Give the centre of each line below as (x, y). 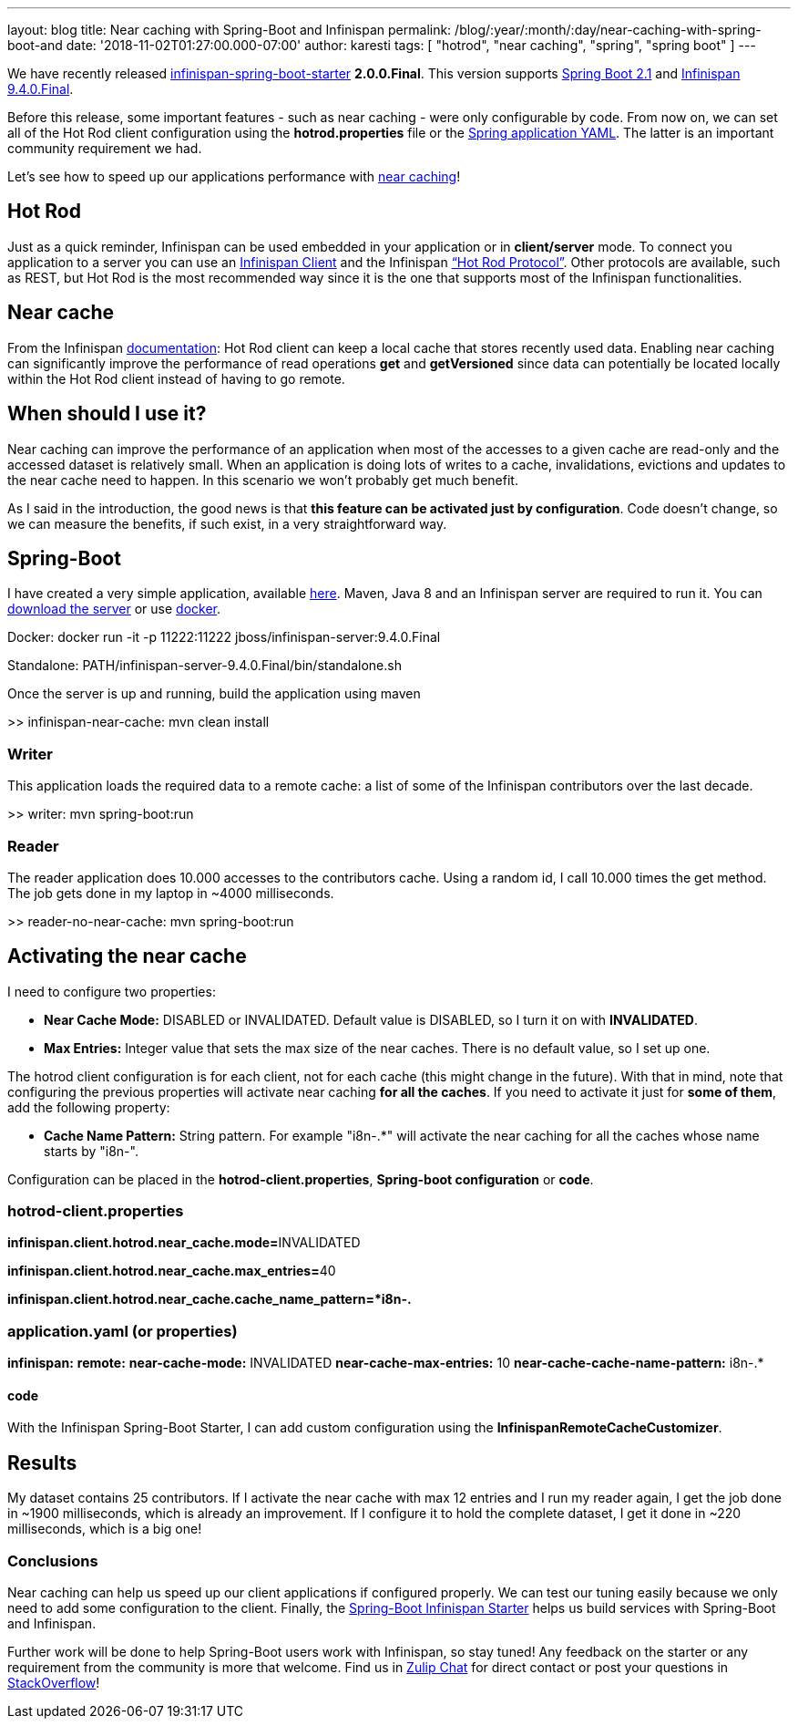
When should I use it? (107, 414)
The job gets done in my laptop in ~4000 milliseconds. (171, 893)
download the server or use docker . (114, 609)
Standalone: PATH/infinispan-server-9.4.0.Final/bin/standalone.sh (205, 666)
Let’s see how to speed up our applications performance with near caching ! (234, 176)
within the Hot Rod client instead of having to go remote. (176, 378)
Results (42, 1462)
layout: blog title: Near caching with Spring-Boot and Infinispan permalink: (230, 30)
